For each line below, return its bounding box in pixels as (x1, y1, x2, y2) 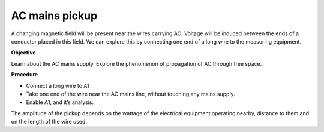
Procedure (11, 71, 38, 78)
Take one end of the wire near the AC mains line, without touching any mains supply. (26, 90, 235, 97)
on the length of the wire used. (11, 118, 87, 125)
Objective (11, 49, 36, 56)
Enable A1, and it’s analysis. (26, 99, 94, 106)
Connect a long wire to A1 (26, 82, 89, 89)
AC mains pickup (11, 9, 98, 22)
